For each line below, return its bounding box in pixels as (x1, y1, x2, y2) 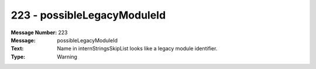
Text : (11, 45, 24, 52)
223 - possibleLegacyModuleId (11, 9, 166, 21)
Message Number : (11, 29, 57, 36)
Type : (11, 53, 26, 60)
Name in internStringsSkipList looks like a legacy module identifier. (57, 45, 218, 52)
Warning (57, 53, 77, 60)
